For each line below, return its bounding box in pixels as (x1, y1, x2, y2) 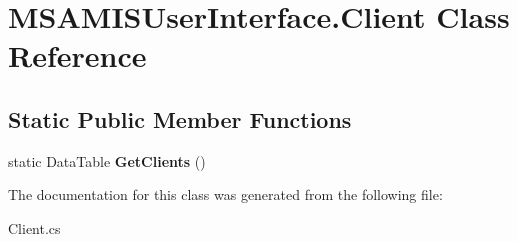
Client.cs (8, 217, 61, 238)
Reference (8, 35, 147, 76)
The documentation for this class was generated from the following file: (8, 184, 443, 205)
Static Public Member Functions (8, 103, 352, 134)
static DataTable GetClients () (8, 150, 206, 171)
